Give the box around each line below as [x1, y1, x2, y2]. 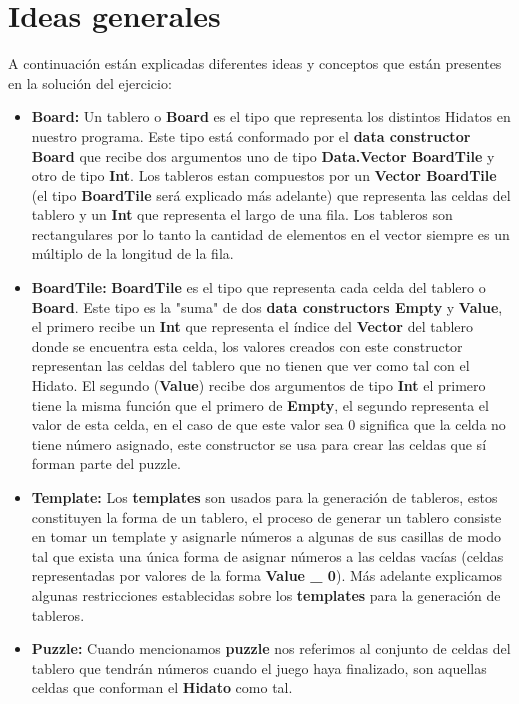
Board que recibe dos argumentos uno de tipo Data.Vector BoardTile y [31, 145, 495, 166]
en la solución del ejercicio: [8, 72, 172, 93]
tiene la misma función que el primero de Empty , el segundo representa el [31, 394, 489, 415]
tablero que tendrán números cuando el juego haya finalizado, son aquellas [31, 657, 487, 678]
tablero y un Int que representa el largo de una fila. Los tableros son [31, 204, 453, 225]
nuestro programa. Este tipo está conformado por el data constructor [31, 125, 471, 146]
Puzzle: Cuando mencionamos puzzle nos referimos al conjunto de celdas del [31, 638, 511, 659]
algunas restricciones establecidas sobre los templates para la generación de [31, 584, 501, 605]
